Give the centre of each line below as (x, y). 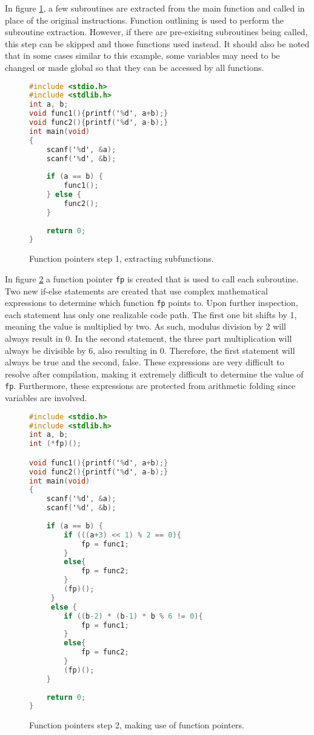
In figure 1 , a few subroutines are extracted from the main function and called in (155, 8)
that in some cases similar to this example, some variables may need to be (142, 55)
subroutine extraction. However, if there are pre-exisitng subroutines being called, (156, 32)
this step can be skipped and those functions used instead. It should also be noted (157, 43)
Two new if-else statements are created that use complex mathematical (136, 291)
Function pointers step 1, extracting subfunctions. (122, 258)
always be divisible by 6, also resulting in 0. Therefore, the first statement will (150, 350)
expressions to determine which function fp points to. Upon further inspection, (152, 303)
